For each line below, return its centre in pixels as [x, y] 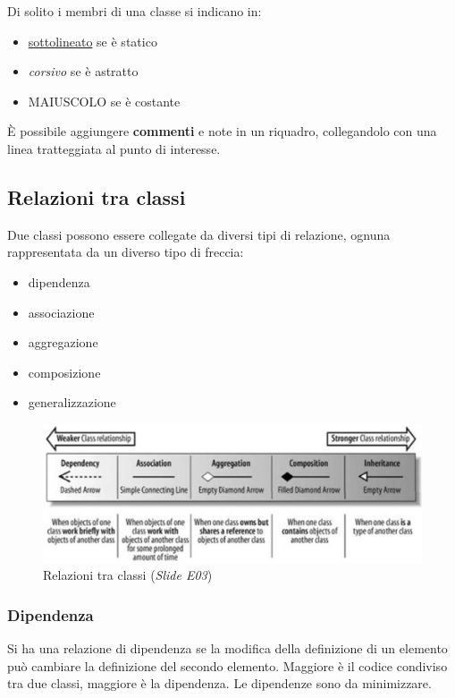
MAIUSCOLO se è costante [104, 101]
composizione [64, 372]
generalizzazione [72, 402]
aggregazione [63, 342]
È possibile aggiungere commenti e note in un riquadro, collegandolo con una [222, 131]
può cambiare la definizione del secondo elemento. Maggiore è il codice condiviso [227, 665]
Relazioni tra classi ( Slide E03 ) [128, 575]
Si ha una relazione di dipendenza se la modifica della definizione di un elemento [227, 648]
